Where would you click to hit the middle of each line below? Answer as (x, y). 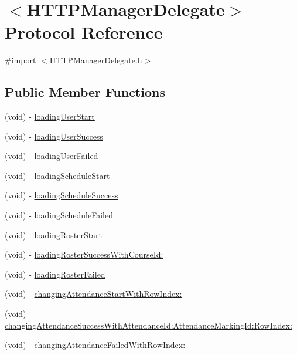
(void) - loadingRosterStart (54, 234)
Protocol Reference (84, 32)
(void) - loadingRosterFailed (55, 274)
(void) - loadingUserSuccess (54, 136)
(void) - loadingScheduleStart (57, 175)
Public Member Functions (85, 92)
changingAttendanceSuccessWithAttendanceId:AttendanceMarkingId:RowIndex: (148, 325)
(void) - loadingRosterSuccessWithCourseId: (84, 254)
